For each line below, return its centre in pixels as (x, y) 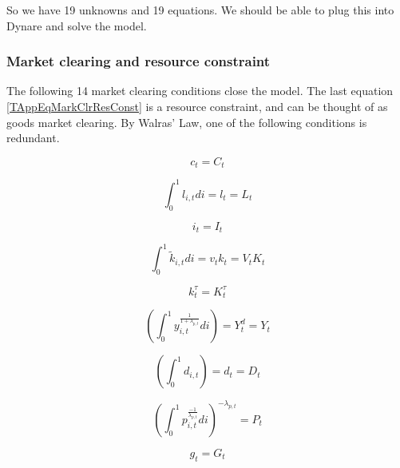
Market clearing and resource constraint (139, 61)
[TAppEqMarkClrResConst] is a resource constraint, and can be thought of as (197, 106)
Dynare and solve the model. (77, 25)
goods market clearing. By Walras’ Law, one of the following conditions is (187, 122)
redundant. (33, 138)
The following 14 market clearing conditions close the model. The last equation (200, 91)
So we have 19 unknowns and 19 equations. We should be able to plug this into (200, 10)
